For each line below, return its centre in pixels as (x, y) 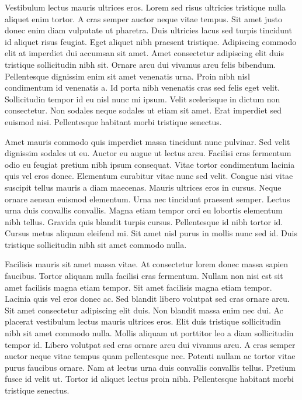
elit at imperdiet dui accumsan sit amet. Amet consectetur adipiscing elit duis (144, 53)
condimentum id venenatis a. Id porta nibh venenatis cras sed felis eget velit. (143, 87)
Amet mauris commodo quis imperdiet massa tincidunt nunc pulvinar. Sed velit (147, 141)
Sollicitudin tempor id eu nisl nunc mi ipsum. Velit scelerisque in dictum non (143, 99)
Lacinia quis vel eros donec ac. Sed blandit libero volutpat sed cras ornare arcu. (147, 299)
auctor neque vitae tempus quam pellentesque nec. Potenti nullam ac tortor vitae (150, 356)
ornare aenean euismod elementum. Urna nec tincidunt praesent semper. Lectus (147, 199)
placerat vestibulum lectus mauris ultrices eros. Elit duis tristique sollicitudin (143, 321)
